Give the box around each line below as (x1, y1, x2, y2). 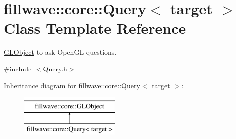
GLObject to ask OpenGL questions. (4, 47, 117, 57)
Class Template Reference (4, 18, 186, 38)
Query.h (43, 63, 67, 73)
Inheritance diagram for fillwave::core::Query (4, 80, 140, 90)
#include (4, 63, 32, 73)
